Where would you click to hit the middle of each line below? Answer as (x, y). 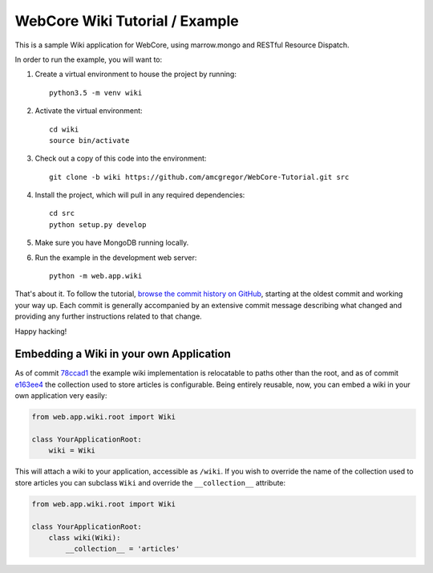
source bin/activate (89, 140)
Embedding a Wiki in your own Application (123, 354)
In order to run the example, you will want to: (89, 59)
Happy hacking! (41, 331)
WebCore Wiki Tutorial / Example (127, 21)
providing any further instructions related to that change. (108, 316)
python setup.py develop (98, 224)
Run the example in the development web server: (116, 258)
